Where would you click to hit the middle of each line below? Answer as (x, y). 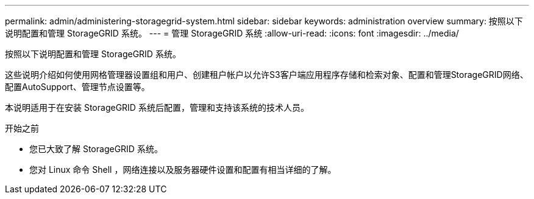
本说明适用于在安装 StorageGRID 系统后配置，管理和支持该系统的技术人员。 (157, 107)
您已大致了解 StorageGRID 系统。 (96, 149)
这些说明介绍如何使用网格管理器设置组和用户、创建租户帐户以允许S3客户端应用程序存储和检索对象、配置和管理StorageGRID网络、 (267, 75)
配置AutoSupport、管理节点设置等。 (77, 87)
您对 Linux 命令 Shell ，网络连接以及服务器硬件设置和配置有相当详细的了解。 (183, 169)
